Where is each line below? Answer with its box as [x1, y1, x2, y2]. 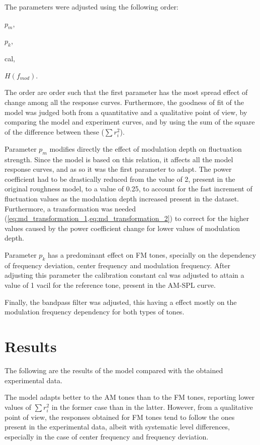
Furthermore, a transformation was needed [5, 203, 136, 213]
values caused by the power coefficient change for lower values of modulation [5, 222, 240, 233]
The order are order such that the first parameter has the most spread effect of [5, 87, 248, 97]
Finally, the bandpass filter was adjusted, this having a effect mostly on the [5, 296, 237, 307]
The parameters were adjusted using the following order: [5, 2, 179, 12]
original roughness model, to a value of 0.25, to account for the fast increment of [5, 183, 252, 194]
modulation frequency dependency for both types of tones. [5, 306, 185, 317]
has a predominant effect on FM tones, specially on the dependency [47, 250, 256, 260]
